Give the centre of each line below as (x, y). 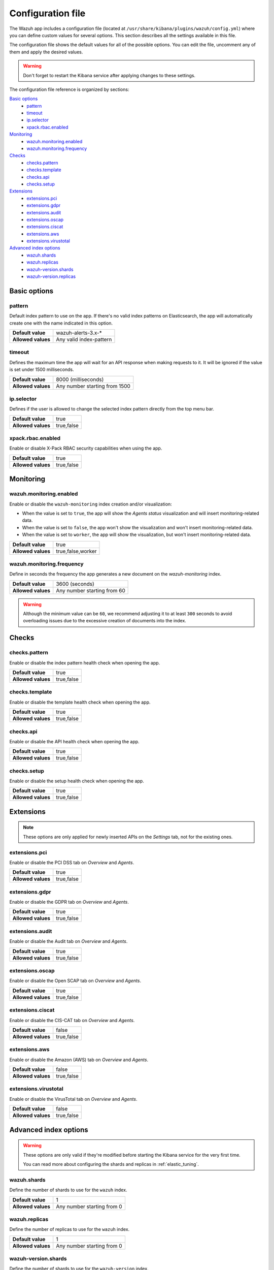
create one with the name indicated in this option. (61, 323)
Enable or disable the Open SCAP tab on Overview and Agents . (75, 981)
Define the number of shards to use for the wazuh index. (68, 1190)
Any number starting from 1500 (93, 386)
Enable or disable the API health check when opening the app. (74, 741)
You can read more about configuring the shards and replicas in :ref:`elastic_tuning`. (111, 1164)
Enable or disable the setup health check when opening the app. (77, 781)
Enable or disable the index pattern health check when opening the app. (85, 662)
